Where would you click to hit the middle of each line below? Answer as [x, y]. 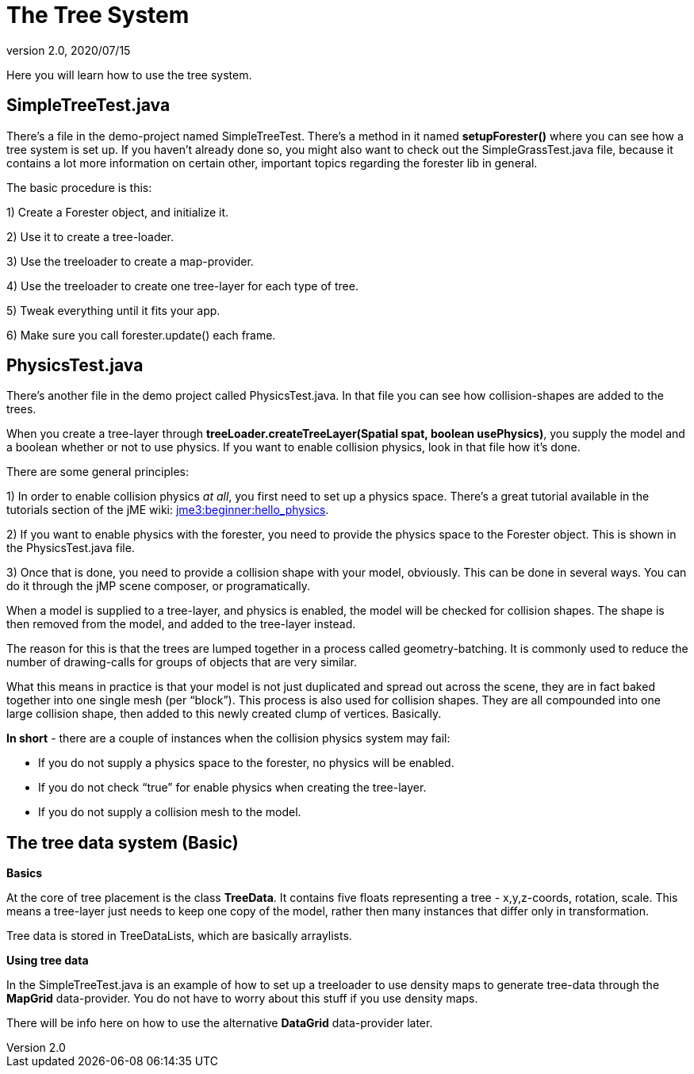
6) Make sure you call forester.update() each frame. [141, 335]
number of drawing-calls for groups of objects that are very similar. [182, 662]
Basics [25, 873]
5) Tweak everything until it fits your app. [113, 310]
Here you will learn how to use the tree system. [129, 75]
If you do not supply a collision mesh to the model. [170, 812]
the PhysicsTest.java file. [71, 548]
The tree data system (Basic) [123, 842]
